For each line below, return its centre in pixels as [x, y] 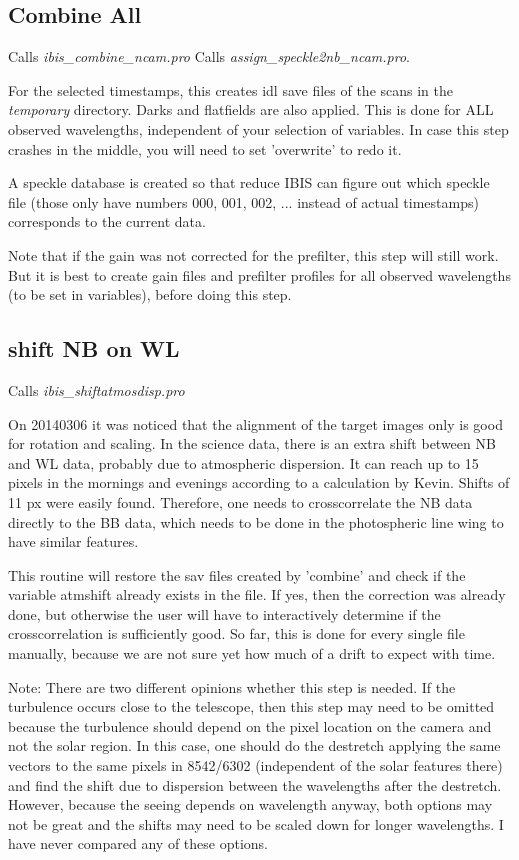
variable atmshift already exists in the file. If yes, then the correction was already [257, 594]
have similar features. [73, 541]
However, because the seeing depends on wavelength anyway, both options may [250, 804]
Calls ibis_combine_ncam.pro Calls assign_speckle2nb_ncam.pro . [209, 56]
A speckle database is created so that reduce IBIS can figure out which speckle [249, 182]
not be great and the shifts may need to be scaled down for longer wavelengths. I [256, 823]
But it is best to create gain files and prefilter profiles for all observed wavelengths [259, 274]
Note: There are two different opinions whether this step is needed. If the [232, 686]
